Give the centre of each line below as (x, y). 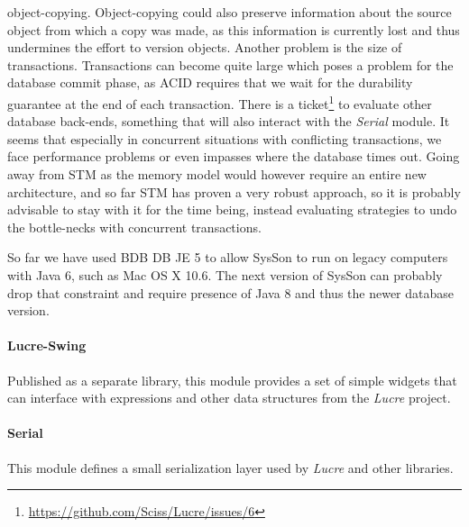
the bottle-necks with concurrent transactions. (134, 227)
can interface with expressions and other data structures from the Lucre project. (229, 398)
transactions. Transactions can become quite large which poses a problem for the (230, 64)
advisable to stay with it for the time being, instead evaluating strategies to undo (232, 209)
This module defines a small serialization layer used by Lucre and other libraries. (230, 467)
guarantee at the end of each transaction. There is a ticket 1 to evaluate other (220, 102)
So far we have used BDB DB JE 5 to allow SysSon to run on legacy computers (228, 257)
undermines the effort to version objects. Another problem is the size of (205, 47)
